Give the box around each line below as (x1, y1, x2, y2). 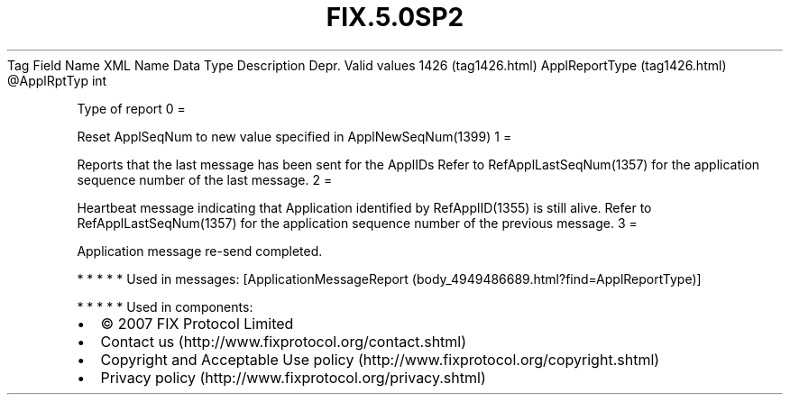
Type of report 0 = (77, 100, 186, 116)
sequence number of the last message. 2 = (77, 171, 333, 187)
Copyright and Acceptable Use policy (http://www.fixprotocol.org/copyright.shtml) (100, 350, 660, 369)
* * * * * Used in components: (77, 298, 253, 315)
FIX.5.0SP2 (326, 2, 464, 32)
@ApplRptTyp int (7, 72, 107, 88)
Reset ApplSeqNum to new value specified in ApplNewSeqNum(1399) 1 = (77, 128, 512, 144)
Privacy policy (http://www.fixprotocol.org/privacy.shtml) (100, 368, 486, 387)
